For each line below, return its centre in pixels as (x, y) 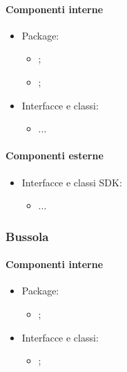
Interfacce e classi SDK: (72, 182)
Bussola (27, 236)
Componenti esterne (55, 156)
